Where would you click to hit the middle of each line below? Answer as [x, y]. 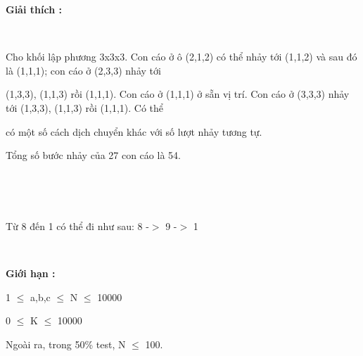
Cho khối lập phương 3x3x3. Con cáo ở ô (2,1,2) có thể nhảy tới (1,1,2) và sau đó [181, 57]
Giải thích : [34, 9]
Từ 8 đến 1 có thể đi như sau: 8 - [77, 225]
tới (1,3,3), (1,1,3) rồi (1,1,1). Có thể [85, 107]
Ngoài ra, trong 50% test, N [66, 344]
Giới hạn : [31, 273]
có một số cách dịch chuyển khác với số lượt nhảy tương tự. [134, 131]
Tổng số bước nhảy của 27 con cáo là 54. [93, 155]
